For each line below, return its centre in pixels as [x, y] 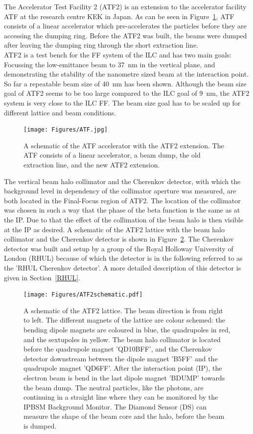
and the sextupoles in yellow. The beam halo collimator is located [122, 339]
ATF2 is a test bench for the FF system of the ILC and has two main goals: [118, 54]
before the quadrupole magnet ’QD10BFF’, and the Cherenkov [118, 349]
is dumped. [40, 425]
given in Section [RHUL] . [42, 277]
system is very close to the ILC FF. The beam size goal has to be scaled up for [122, 102]
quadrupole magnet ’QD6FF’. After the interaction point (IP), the [123, 368]
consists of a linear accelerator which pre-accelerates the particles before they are [125, 26]
